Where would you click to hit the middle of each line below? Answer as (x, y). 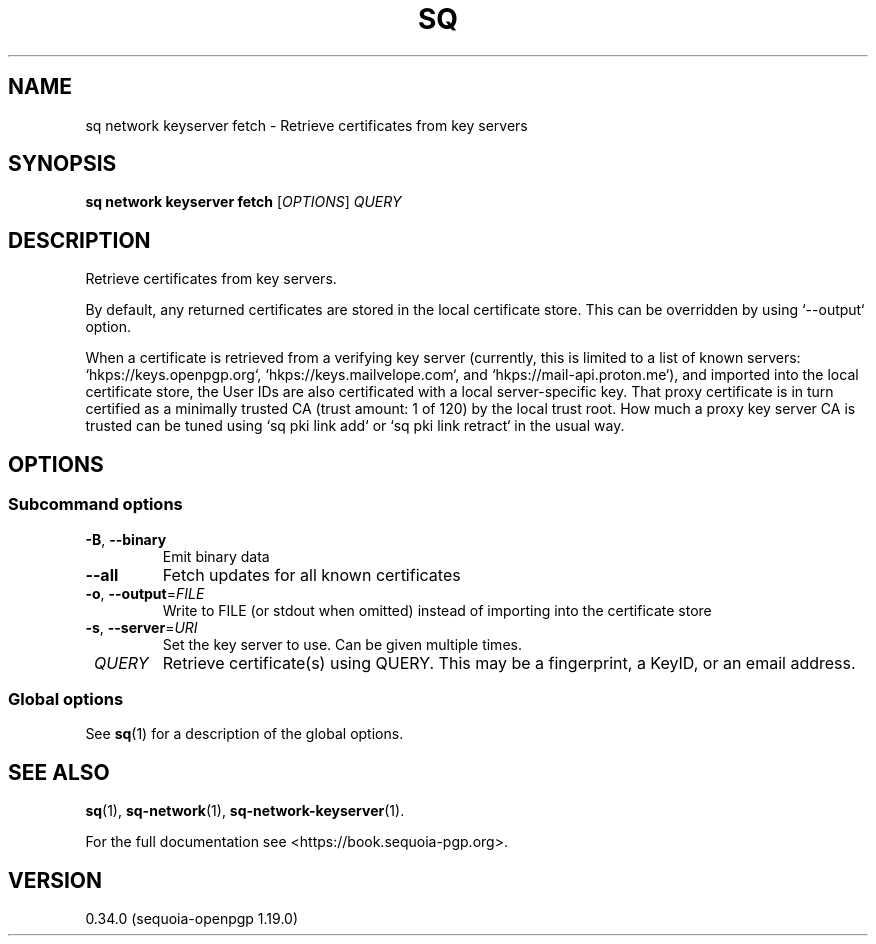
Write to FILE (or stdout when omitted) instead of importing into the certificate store (437, 610)
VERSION (55, 880)
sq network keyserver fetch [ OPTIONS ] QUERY (243, 202)
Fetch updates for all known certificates (311, 574)
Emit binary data (216, 556)
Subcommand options (95, 504)
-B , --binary (126, 539)
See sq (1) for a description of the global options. (244, 734)
